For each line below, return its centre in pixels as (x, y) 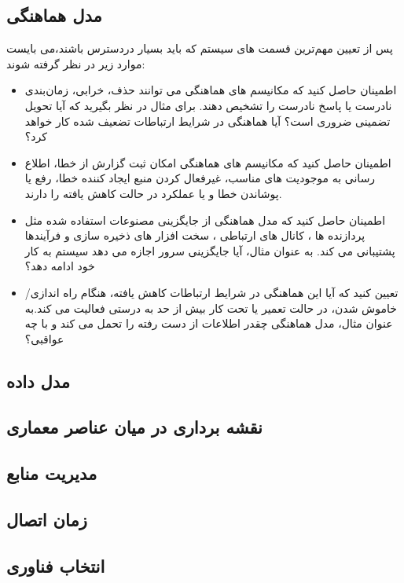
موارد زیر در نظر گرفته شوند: (76, 63)
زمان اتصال (47, 520)
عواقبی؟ (44, 338)
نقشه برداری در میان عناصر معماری (134, 427)
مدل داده (39, 381)
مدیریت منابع (52, 473)
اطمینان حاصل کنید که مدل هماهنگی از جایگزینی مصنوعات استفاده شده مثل (205, 220)
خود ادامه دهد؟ (60, 266)
